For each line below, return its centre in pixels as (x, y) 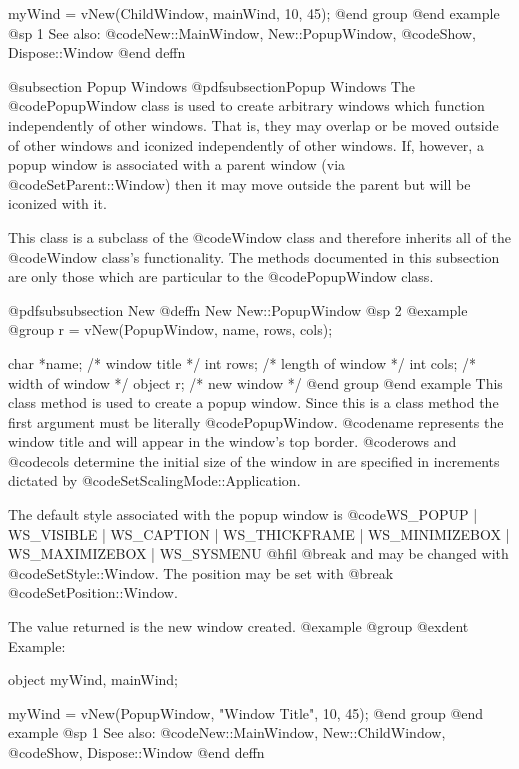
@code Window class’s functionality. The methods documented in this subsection (254, 256)
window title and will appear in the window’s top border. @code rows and (232, 441)
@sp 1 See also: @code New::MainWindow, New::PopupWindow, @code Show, (242, 32)
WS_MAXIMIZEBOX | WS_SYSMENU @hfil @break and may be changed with (258, 553)
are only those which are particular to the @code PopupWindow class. (221, 276)
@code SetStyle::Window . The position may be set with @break (201, 572)
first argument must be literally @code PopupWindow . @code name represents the (256, 421)
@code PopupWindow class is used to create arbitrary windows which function (246, 105)
